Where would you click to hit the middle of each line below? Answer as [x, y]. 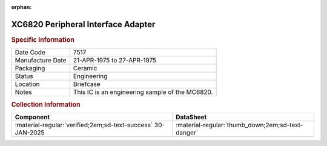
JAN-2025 [30, 132]
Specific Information [43, 39]
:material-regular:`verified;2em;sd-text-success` [84, 125]
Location [27, 84]
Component [32, 117]
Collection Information [46, 104]
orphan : [21, 7]
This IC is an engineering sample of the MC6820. [143, 92]
